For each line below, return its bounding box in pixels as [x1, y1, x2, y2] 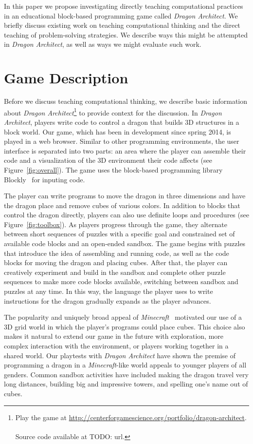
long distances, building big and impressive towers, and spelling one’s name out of [4, 379, 248, 389]
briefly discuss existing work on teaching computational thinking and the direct [4, 20, 240, 30]
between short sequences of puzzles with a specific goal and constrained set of [4, 229, 235, 239]
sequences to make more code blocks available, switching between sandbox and [4, 276, 238, 287]
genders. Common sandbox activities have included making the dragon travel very [4, 369, 249, 379]
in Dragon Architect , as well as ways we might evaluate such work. [4, 39, 201, 49]
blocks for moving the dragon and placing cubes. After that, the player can [4, 257, 228, 268]
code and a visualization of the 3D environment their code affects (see [4, 155, 212, 165]
